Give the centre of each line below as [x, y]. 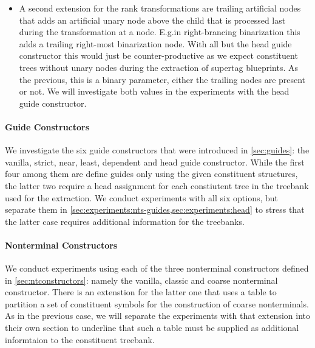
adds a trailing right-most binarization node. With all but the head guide [155, 43]
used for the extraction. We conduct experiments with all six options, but [142, 197]
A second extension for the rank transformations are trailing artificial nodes [160, 8]
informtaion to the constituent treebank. [80, 339]
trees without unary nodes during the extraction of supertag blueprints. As [158, 67]
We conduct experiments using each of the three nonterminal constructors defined [157, 268]
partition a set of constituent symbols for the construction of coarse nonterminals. [157, 303]
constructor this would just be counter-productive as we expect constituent [158, 55]
